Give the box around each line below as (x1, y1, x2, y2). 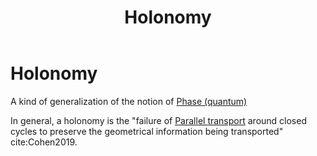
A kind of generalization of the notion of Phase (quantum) (10, 95, 248, 107)
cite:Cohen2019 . (10, 136, 78, 148)
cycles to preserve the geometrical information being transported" (10, 125, 284, 137)
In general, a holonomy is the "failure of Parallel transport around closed (10, 114, 307, 126)
